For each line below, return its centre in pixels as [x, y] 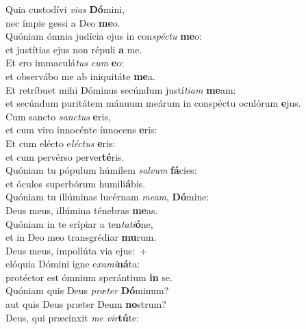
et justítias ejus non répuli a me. [74, 49]
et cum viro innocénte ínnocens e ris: [81, 130]
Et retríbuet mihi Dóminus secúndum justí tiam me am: [121, 89]
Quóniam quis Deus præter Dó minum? [87, 290]
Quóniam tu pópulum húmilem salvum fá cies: [101, 170]
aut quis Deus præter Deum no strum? [86, 304]
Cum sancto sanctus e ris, [58, 116]
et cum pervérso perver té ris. [65, 156]
